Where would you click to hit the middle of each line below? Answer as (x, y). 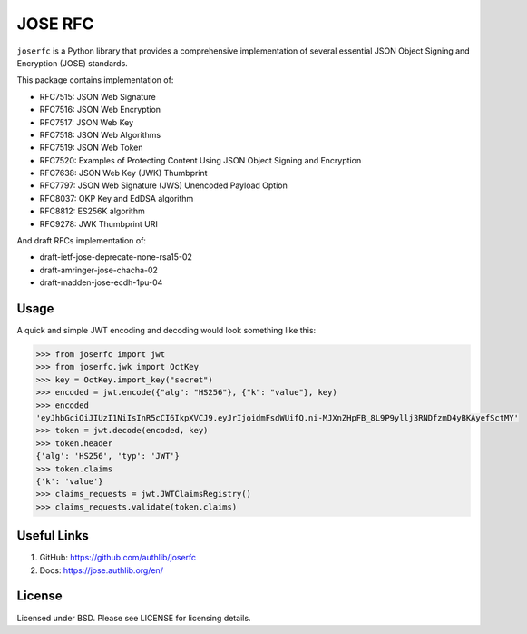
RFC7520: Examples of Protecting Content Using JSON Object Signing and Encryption (200, 160)
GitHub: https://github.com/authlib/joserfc (118, 558)
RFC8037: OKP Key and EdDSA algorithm (117, 198)
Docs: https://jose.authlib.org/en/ (101, 570)
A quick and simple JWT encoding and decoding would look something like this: (166, 331)
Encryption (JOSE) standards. (73, 63)
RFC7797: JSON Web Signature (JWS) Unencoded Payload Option (163, 185)
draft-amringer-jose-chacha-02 (99, 270)
